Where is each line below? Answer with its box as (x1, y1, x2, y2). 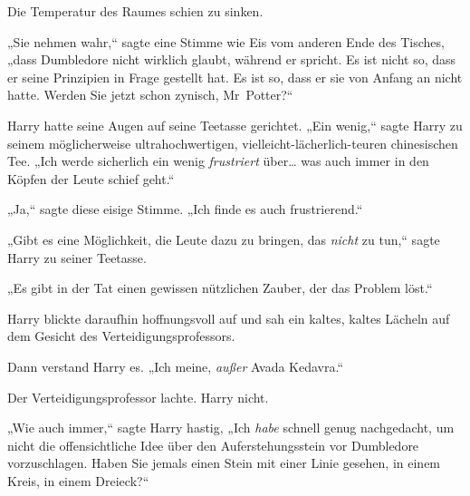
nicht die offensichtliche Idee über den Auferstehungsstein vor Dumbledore (7, 435, 419, 454)
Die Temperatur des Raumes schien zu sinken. (7, 2, 264, 20)
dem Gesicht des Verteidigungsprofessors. (7, 326, 235, 345)
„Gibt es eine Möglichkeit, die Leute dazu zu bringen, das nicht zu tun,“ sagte (7, 229, 440, 248)
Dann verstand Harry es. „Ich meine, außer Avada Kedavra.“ (7, 356, 344, 375)
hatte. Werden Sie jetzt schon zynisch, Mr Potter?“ (7, 85, 293, 104)
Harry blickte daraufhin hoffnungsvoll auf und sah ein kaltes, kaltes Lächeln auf (7, 308, 450, 327)
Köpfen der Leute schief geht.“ (7, 169, 175, 188)
